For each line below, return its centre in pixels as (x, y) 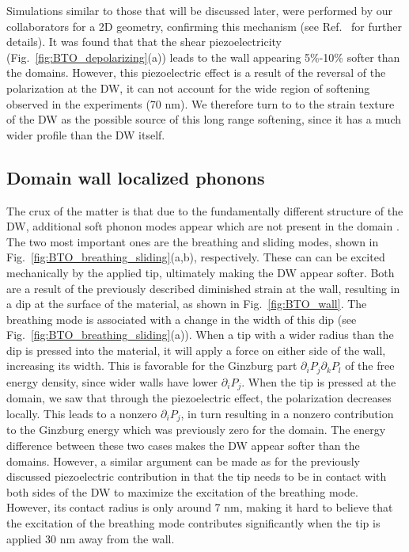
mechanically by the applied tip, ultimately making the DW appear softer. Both (201, 272)
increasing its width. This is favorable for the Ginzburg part (152, 365)
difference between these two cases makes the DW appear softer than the (183, 445)
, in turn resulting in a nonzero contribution (287, 413)
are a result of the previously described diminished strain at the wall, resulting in (203, 288)
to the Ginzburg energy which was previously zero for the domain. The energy (196, 430)
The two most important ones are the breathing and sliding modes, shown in (193, 241)
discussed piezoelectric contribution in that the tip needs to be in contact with (197, 476)
